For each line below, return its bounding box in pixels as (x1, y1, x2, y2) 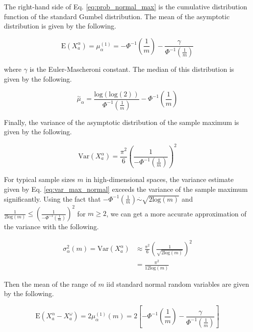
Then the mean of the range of (4, 278, 96, 289)
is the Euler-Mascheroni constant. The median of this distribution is (29, 64, 234, 74)
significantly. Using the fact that (4, 193, 101, 204)
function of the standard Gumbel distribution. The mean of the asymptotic (4, 11, 230, 21)
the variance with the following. (4, 221, 99, 232)
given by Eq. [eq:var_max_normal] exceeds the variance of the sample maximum (4, 184, 248, 194)
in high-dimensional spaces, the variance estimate (85, 174, 234, 184)
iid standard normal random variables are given (106, 278, 249, 289)
